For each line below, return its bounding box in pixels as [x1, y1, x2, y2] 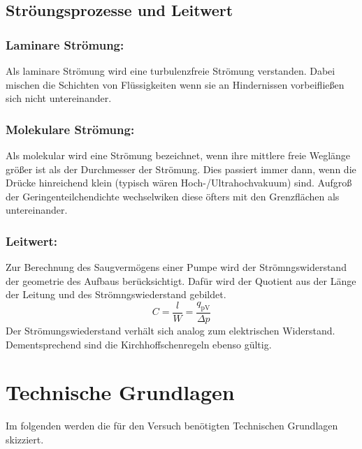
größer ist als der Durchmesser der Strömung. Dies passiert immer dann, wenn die [6, 161, 356, 176]
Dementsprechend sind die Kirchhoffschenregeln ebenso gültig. [6, 337, 272, 351]
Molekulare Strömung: [6, 120, 135, 138]
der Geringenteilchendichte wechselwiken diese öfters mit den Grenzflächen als [6, 189, 340, 203]
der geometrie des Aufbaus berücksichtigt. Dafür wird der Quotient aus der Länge [6, 273, 356, 288]
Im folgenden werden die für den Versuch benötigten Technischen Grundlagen [6, 418, 338, 433]
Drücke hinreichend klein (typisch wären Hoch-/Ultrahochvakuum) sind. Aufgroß [6, 175, 352, 190]
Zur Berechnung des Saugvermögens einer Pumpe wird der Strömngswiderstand [6, 260, 347, 274]
